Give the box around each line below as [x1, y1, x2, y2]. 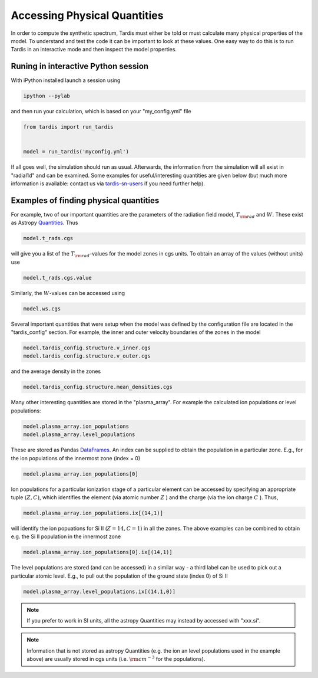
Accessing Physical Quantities [11, 9, 164, 22]
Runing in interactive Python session [11, 61, 149, 71]
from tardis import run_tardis [23, 124, 114, 130]
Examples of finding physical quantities [11, 195, 160, 205]
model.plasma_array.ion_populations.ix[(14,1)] [23, 509, 163, 516]
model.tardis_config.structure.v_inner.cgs [23, 345, 151, 351]
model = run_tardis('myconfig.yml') [23, 148, 130, 155]
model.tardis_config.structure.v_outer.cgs [23, 353, 151, 359]
